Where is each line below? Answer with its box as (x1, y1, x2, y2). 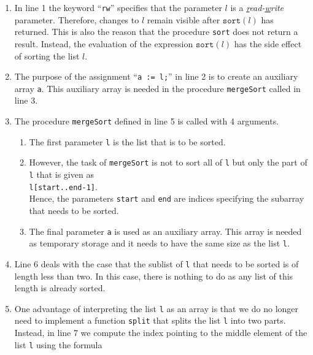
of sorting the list (14, 49, 80, 62)
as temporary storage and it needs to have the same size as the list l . (29, 237, 290, 250)
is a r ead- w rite (230, 1, 284, 13)
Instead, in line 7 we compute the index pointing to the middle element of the (14, 326, 307, 338)
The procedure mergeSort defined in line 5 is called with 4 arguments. (14, 115, 279, 127)
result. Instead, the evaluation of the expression (14, 37, 193, 50)
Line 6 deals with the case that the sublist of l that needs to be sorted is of (14, 257, 299, 270)
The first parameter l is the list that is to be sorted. (29, 135, 226, 148)
